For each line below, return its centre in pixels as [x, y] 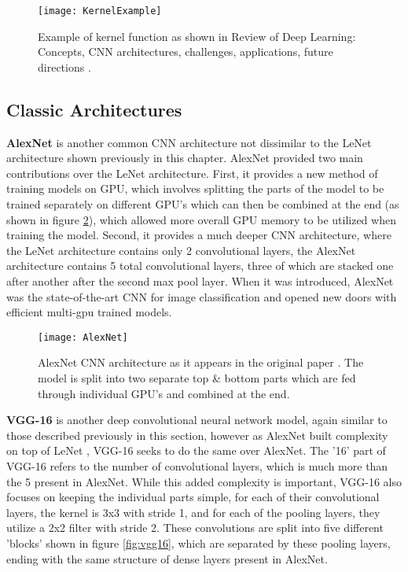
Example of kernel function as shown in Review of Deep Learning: [197, 36]
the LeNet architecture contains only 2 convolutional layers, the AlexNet [181, 250]
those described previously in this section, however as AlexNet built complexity [197, 435]
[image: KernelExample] [100, 11]
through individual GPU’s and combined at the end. [164, 393]
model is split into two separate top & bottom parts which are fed [197, 378]
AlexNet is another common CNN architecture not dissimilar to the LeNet [189, 142]
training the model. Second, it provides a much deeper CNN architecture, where [199, 235]
